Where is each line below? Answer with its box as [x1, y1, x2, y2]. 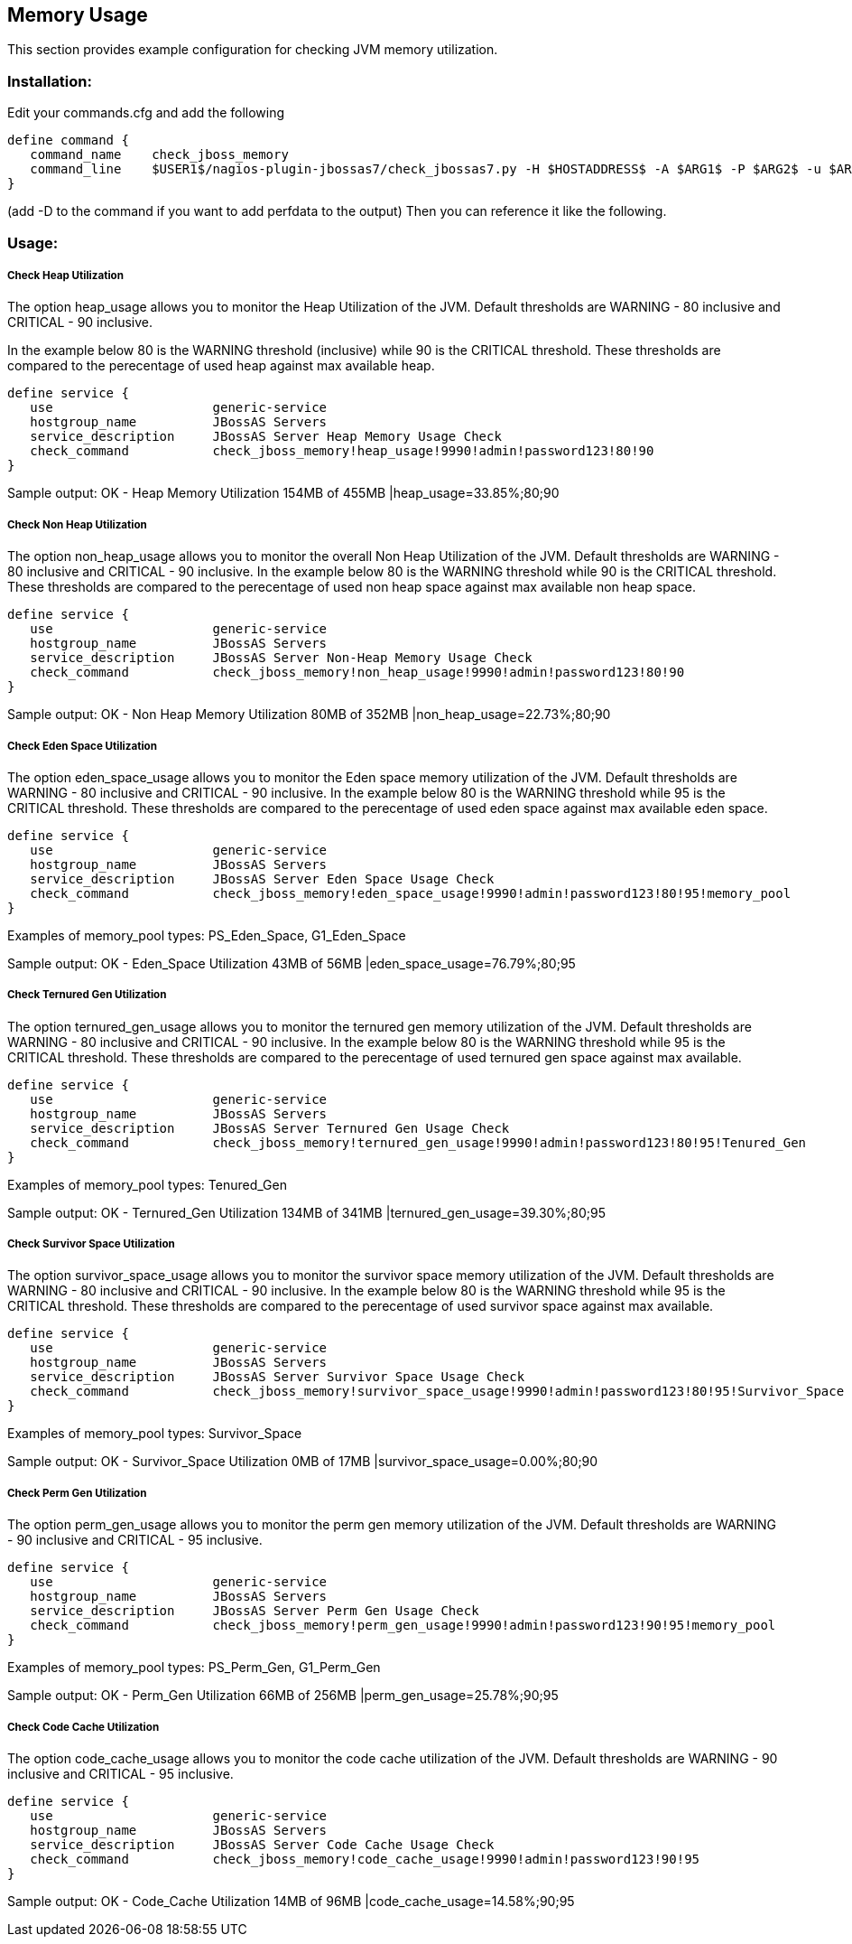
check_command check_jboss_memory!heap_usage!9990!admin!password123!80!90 [30, 444, 654, 459]
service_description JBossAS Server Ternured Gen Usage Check [30, 1120, 510, 1136]
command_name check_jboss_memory [30, 147, 289, 163]
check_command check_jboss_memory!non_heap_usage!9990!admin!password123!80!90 [30, 665, 685, 680]
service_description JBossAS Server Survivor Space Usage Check [30, 1369, 525, 1385]
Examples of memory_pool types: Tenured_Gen [7, 1176, 287, 1192]
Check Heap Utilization [7, 268, 124, 282]
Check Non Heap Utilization [7, 518, 147, 531]
